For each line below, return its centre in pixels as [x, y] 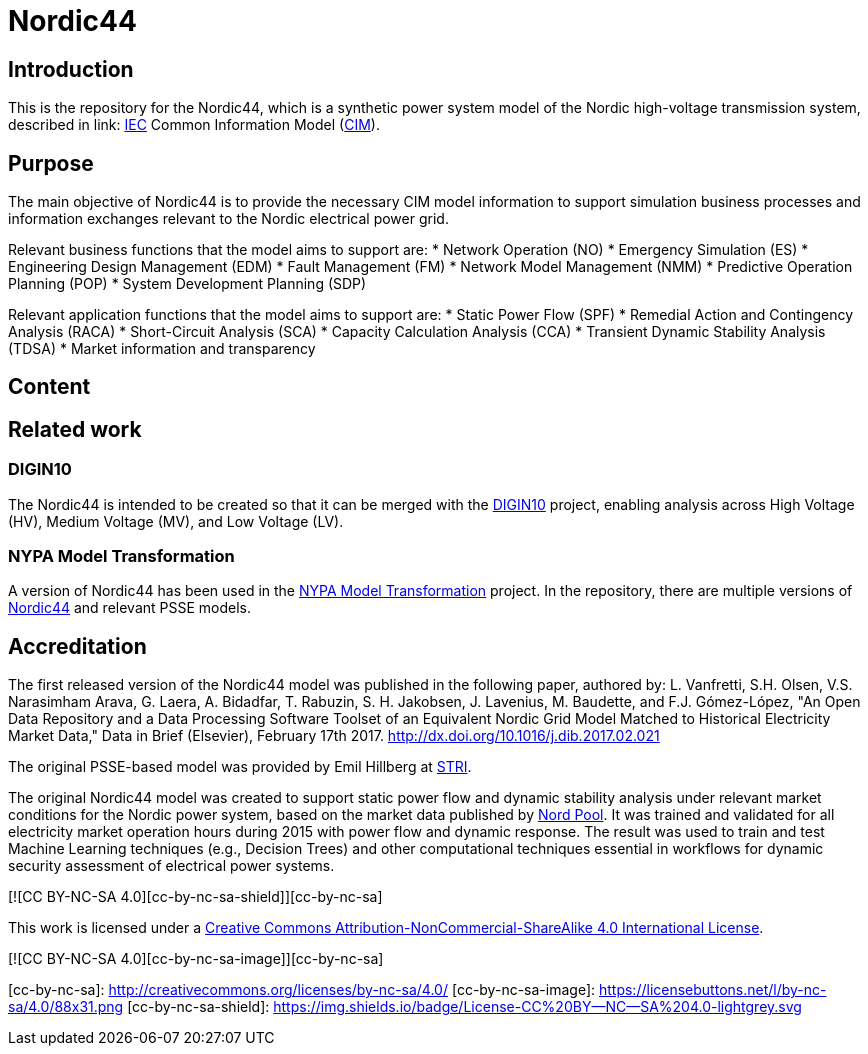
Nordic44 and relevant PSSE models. [130, 608]
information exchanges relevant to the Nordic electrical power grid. [228, 219]
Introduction [71, 69]
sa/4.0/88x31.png [66, 1007]
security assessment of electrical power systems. [171, 866]
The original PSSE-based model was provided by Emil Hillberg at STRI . [240, 767]
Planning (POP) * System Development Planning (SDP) [187, 284]
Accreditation [77, 646]
